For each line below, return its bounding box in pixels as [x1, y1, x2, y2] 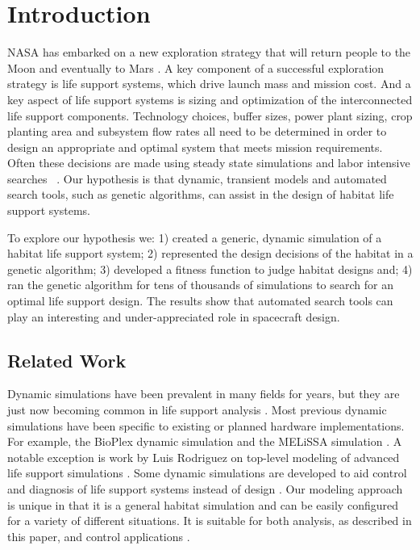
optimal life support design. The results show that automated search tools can [7, 292, 393, 309]
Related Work [7, 347, 127, 372]
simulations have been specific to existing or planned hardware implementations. [7, 417, 405, 434]
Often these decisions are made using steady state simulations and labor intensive [7, 154, 410, 171]
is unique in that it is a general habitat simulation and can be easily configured [7, 496, 398, 513]
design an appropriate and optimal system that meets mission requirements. [7, 138, 383, 155]
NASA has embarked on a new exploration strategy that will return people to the [7, 44, 411, 61]
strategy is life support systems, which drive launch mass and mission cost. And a [7, 75, 411, 92]
